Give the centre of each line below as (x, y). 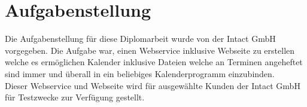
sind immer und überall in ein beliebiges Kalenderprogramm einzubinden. (140, 73)
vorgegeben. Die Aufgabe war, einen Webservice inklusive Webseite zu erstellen (150, 50)
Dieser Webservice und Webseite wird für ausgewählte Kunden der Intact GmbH (153, 85)
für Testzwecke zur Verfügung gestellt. (75, 97)
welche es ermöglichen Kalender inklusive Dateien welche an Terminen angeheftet (154, 62)
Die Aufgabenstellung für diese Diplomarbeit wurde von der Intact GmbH (140, 39)
